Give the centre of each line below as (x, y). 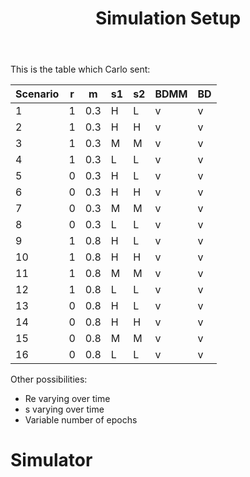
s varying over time (64, 409)
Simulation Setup (168, 18)
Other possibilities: (49, 379)
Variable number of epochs (81, 420)
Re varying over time (67, 399)
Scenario (37, 94)
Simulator (51, 460)
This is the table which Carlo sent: (80, 69)
